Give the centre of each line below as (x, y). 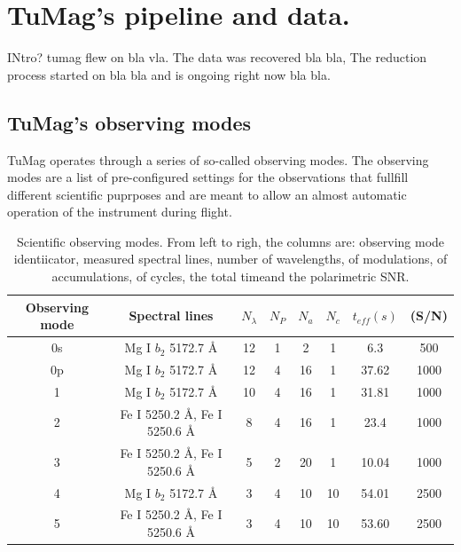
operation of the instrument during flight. (120, 212)
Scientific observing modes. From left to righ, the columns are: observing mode (230, 241)
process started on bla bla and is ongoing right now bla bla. (169, 74)
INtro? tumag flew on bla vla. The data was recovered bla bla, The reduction (217, 57)
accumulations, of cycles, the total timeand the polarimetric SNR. (230, 276)
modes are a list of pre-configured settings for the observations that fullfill (208, 177)
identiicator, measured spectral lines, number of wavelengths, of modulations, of (230, 259)
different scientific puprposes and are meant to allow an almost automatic (207, 194)
